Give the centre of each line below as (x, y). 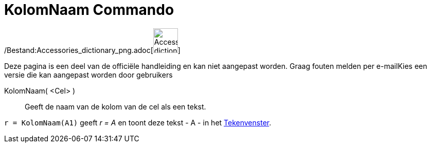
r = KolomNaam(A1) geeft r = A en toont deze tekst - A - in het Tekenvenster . (138, 122)
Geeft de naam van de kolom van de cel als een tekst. (115, 106)
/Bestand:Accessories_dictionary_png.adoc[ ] (92, 50)
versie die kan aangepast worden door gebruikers (88, 75)
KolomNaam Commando (89, 10)
